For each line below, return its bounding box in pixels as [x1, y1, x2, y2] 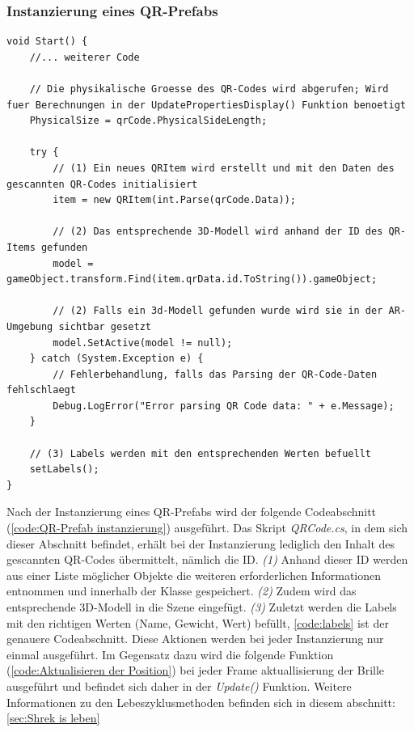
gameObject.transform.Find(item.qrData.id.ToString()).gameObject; [6, 273, 378, 286]
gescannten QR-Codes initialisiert [6, 178, 198, 190]
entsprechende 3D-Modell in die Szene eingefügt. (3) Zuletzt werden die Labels [6, 599, 397, 615]
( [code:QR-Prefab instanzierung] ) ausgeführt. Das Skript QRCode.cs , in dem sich [6, 519, 408, 536]
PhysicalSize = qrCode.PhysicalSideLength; [29, 115, 268, 127]
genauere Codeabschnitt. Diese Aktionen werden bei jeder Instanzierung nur [6, 630, 384, 647]
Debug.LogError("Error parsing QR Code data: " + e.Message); [53, 400, 395, 412]
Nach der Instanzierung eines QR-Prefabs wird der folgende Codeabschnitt [6, 503, 377, 520]
